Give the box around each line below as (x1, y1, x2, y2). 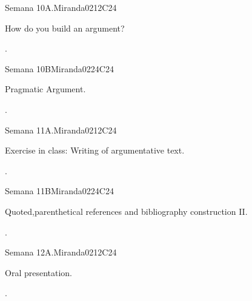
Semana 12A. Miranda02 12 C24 (5, 246, 117, 259)
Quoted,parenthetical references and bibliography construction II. (5, 205, 248, 217)
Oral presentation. (5, 266, 73, 279)
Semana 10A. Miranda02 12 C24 (5, 1, 117, 13)
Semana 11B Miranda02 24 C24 (5, 184, 114, 197)
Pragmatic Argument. (5, 83, 86, 95)
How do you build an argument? (5, 21, 125, 34)
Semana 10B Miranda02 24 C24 (5, 62, 114, 75)
